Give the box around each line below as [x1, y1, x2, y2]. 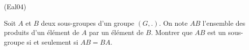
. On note [159, 17, 188, 28]
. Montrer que [151, 27, 193, 37]
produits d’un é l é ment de [4, 27, 80, 37]
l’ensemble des [202, 17, 246, 28]
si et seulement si [27, 36, 79, 47]
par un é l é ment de [89, 27, 144, 37]
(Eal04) [4, 1, 27, 11]
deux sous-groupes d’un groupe [41, 17, 135, 28]
